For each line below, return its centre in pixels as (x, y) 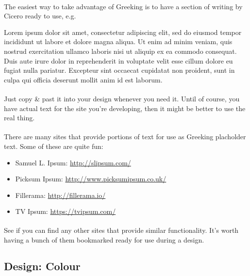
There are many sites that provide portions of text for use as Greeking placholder (125, 137)
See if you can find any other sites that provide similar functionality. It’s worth (121, 230)
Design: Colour (42, 266)
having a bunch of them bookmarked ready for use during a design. (104, 240)
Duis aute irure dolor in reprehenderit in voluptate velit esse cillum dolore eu (118, 60)
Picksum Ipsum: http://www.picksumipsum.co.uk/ (91, 179)
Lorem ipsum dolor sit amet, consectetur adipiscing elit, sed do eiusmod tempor (123, 32)
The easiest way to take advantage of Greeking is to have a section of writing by (123, 6)
